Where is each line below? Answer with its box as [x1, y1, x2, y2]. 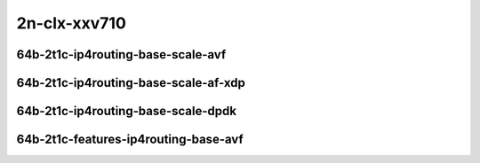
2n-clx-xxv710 [16, 13, 126, 33]
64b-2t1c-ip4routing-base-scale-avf [16, 47, 227, 62]
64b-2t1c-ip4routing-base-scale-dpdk [16, 104, 237, 119]
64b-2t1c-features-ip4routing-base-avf [16, 132, 244, 147]
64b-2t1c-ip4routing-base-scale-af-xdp [16, 75, 246, 90]
